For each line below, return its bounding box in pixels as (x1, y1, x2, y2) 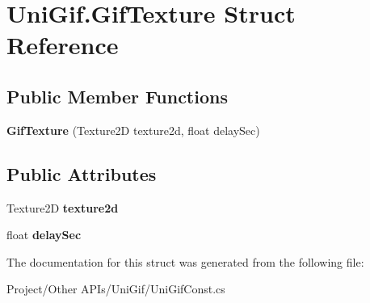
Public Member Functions (6, 83, 228, 108)
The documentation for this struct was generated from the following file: (6, 253, 364, 270)
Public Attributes (6, 161, 157, 186)
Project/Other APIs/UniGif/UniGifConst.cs (6, 280, 225, 297)
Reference (6, 28, 119, 61)
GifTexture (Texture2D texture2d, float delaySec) (6, 121, 260, 138)
